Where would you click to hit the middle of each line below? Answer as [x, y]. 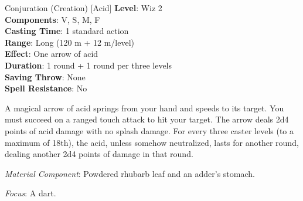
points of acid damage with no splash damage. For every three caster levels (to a [149, 130]
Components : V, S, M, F [52, 19]
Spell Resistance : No [46, 88]
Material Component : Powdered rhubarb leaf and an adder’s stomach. [130, 173]
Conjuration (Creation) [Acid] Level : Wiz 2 [84, 8]
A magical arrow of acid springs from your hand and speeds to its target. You [144, 108]
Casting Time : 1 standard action [67, 31]
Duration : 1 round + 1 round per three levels [88, 65]
